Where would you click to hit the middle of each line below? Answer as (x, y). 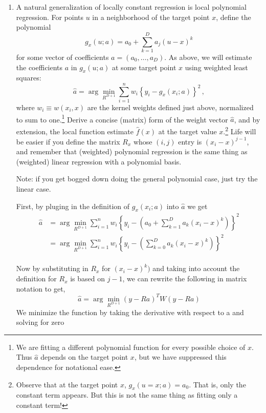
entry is (190, 141)
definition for (36, 278)
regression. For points (50, 17)
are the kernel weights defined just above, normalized (170, 107)
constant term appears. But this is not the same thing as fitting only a (127, 395)
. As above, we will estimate (208, 57)
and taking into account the (196, 268)
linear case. (34, 188)
